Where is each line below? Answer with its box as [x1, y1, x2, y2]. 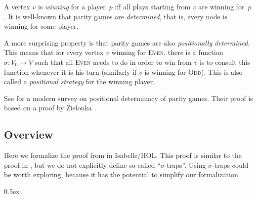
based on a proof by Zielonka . [4, 102, 96, 113]
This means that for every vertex [4, 47, 104, 57]
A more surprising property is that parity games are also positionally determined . [4, 37, 250, 48]
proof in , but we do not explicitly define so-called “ [4, 159, 161, 170]
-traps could [212, 159, 249, 170]
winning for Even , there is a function [111, 47, 223, 57]
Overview [4, 127, 53, 142]
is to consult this [199, 56, 250, 67]
